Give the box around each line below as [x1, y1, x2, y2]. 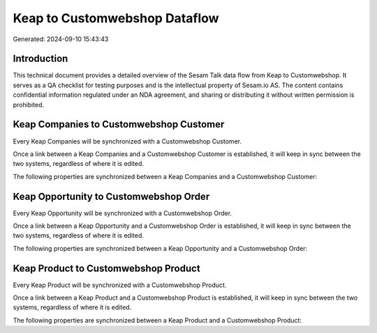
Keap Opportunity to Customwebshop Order [13, 190, 210, 202]
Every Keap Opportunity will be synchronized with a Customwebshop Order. [13, 209, 232, 217]
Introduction [13, 53, 68, 65]
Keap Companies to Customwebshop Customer [13, 118, 225, 130]
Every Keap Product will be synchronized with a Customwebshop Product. [13, 281, 227, 289]
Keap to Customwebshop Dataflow [13, 10, 219, 26]
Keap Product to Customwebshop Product [13, 262, 200, 274]
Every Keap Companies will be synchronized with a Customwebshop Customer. [13, 137, 242, 146]
